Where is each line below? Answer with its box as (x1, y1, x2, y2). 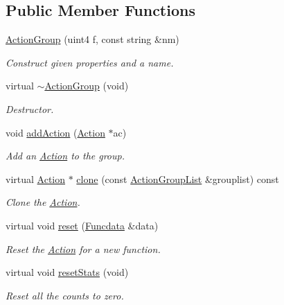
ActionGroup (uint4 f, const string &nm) (6, 32, 179, 46)
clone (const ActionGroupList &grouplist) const (76, 171, 279, 186)
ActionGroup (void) (44, 78, 129, 93)
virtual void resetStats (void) (6, 265, 129, 279)
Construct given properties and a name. (6, 55, 174, 69)
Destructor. (6, 101, 54, 116)
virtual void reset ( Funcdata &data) (6, 218, 159, 232)
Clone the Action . (6, 195, 80, 209)
